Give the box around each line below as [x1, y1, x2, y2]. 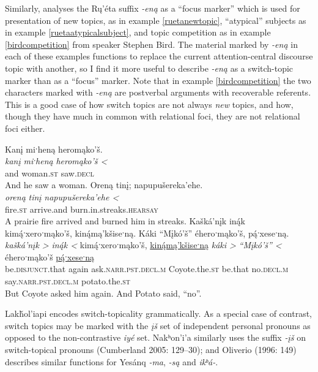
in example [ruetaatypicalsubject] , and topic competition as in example [5, 26, 271, 39]
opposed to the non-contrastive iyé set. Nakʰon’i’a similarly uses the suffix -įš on [5, 331, 306, 344]
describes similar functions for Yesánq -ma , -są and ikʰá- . [5, 355, 218, 368]
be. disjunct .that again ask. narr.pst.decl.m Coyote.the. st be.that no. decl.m [5, 262, 289, 275]
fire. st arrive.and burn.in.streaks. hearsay [5, 202, 158, 215]
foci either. [5, 121, 45, 134]
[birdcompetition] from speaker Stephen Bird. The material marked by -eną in [5, 37, 298, 50]
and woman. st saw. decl [5, 166, 94, 179]
